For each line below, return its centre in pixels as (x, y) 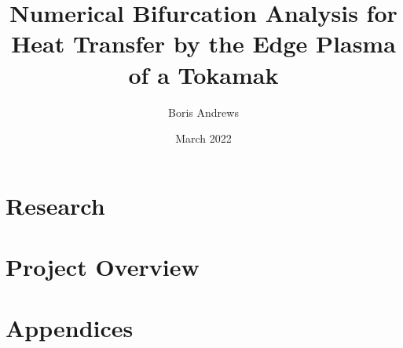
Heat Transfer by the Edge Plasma (203, 43)
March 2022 (203, 138)
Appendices (70, 328)
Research (55, 205)
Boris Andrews (203, 112)
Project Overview (103, 267)
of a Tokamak (203, 74)
